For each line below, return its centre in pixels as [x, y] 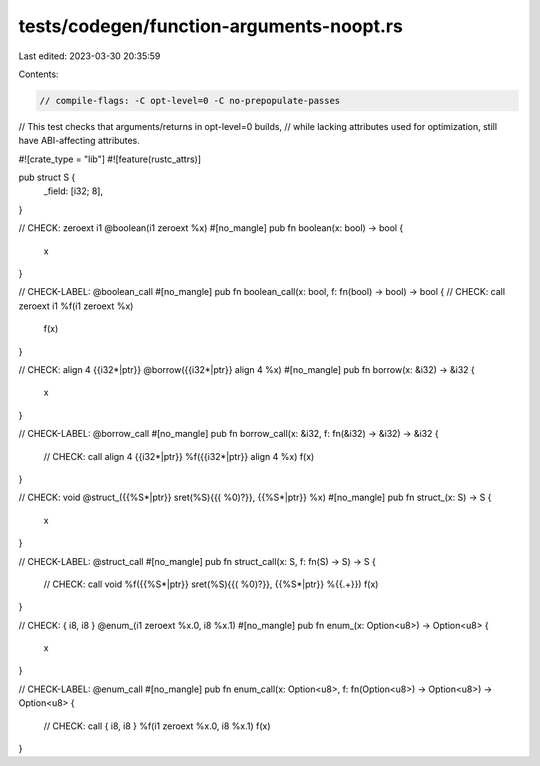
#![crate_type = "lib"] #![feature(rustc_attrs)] [110, 159]
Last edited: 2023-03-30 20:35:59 [89, 56]
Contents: [38, 74]
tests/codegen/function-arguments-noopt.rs [211, 26]
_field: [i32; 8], [73, 191]
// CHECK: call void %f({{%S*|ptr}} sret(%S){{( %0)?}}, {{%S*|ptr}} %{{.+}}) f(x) [211, 584]
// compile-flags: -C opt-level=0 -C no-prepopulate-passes [190, 100]
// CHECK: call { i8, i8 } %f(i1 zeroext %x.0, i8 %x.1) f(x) [157, 726]
